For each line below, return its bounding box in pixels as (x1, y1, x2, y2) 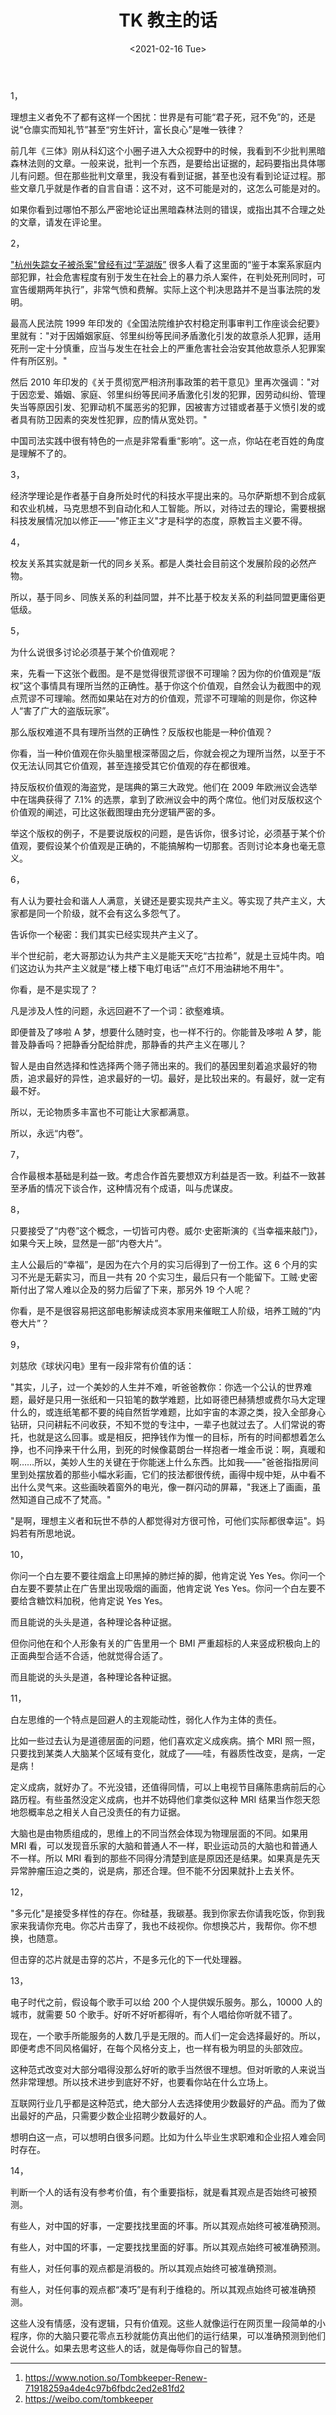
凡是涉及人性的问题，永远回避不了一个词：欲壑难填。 (10, 1004, 230, 1016)
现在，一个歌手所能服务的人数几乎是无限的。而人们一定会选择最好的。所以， (10, 2029, 326, 2041)
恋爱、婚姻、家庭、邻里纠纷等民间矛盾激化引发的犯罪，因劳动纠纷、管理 (27, 388, 326, 400)
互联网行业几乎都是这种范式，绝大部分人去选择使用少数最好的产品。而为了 (10, 2097, 317, 2109)
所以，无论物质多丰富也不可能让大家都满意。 (10, 1106, 195, 1118)
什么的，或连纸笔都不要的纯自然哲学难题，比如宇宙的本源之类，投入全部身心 (10, 1406, 326, 1418)
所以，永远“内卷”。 (10, 1127, 89, 1139)
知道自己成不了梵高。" (18, 1493, 112, 1505)
